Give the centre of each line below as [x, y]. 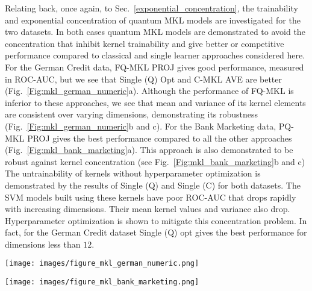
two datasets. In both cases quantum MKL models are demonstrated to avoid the [155, 32]
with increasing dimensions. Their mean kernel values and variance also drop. [148, 209]
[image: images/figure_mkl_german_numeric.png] [102, 264]
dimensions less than [43, 244]
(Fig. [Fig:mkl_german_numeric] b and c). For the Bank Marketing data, [141, 126]
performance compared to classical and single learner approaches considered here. [155, 55]
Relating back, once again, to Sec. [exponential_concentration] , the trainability [151, 8]
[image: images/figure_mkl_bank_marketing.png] [102, 282]
